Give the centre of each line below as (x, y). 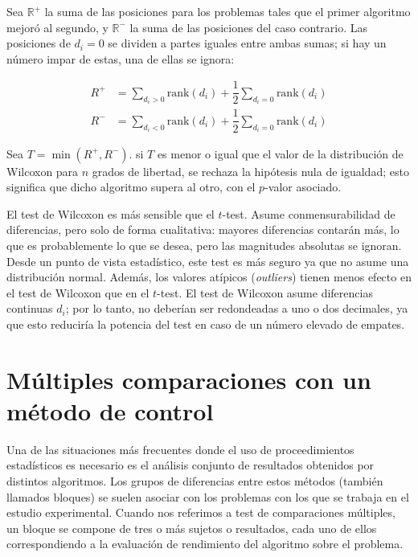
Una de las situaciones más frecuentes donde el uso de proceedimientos (180, 449)
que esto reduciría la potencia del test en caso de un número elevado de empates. (206, 324)
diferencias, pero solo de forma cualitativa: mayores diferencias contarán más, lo (203, 229)
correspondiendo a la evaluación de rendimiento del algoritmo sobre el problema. (205, 544)
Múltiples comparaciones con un (189, 379)
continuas (30, 308)
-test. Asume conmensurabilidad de (309, 213)
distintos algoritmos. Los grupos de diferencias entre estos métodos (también (195, 481)
